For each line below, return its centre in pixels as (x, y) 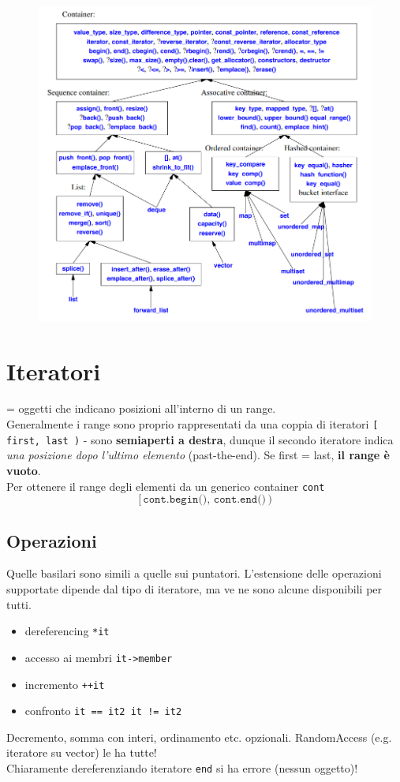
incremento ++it (65, 684)
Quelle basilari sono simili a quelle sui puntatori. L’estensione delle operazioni (194, 573)
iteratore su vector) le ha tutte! (82, 752)
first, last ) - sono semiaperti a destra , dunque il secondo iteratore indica (200, 439)
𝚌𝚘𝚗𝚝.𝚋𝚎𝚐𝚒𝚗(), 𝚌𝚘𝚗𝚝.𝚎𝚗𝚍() (205, 500)
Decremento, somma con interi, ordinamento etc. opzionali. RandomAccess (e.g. (199, 737)
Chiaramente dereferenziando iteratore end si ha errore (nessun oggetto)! (182, 768)
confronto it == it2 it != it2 (103, 711)
